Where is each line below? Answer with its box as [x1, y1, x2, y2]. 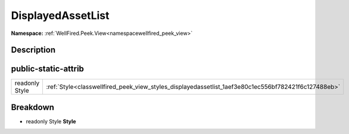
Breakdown [11, 102, 55, 112]
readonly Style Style [26, 117, 77, 125]
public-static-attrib [11, 64, 85, 74]
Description [11, 45, 56, 55]
